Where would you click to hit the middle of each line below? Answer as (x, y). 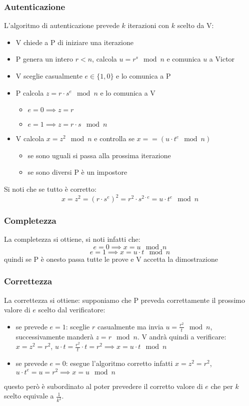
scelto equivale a (29, 396)
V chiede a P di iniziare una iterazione (74, 42)
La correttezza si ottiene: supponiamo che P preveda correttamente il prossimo (124, 300)
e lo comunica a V (128, 92)
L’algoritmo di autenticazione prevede (62, 25)
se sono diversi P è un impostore (77, 172)
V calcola (30, 138)
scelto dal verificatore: (72, 310)
